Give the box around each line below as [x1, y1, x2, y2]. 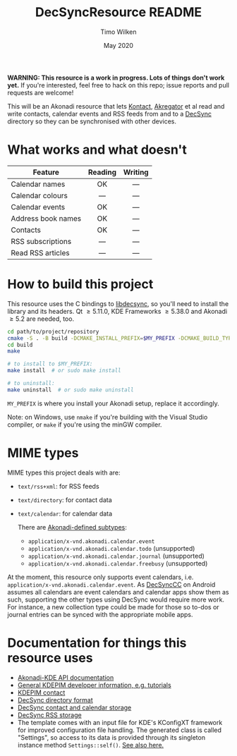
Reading [87, 167, 116, 177]
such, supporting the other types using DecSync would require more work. [7, 595, 224, 604]
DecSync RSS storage [17, 710, 83, 719]
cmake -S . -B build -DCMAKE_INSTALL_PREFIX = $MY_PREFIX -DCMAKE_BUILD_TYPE [7, 334, 235, 342]
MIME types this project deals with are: [7, 468, 121, 477]
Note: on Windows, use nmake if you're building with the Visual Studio [7, 413, 208, 421]
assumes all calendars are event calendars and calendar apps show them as [7, 587, 229, 596]
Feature [32, 167, 60, 177]
